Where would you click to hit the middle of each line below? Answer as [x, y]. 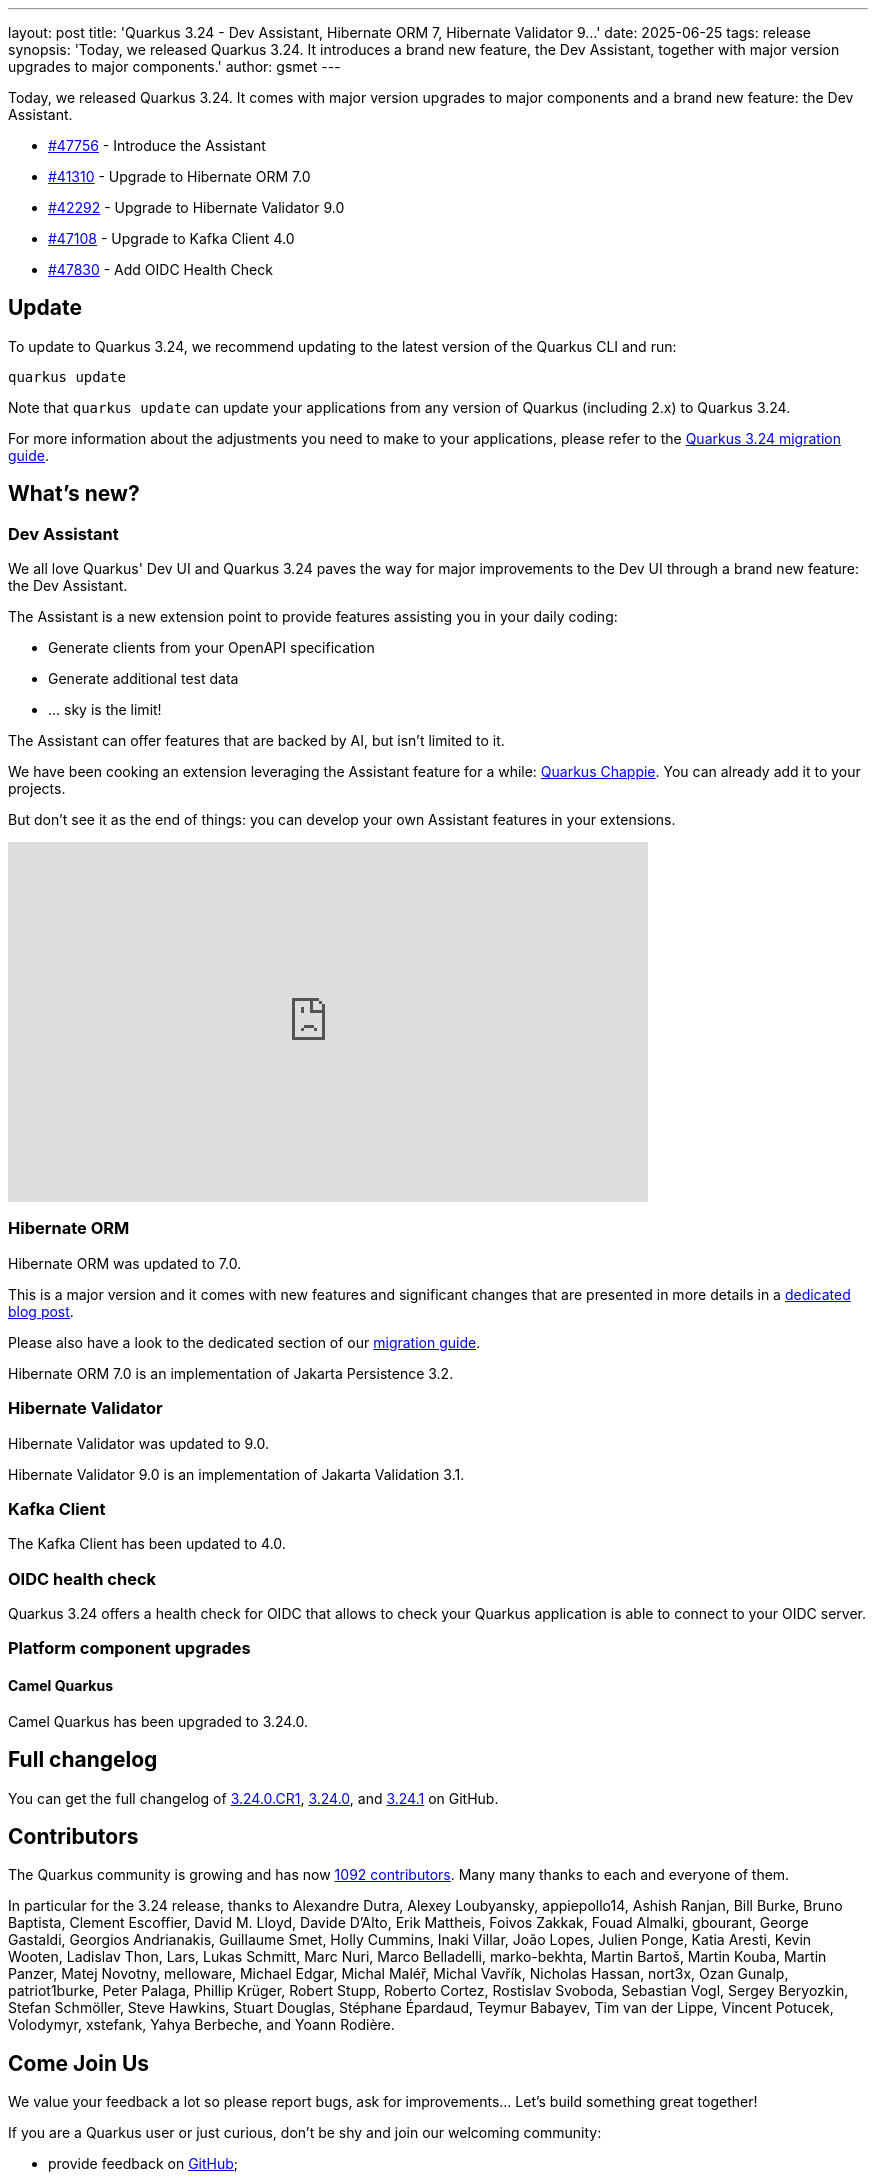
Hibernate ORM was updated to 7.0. [125, 1263]
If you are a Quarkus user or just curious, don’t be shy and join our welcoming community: [305, 2133]
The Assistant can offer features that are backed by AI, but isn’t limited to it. [256, 741]
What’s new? [74, 494]
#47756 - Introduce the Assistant [157, 145]
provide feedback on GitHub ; [143, 2164]
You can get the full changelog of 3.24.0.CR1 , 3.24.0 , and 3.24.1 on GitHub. [253, 1798]
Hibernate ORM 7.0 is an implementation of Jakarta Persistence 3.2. [231, 1373]
